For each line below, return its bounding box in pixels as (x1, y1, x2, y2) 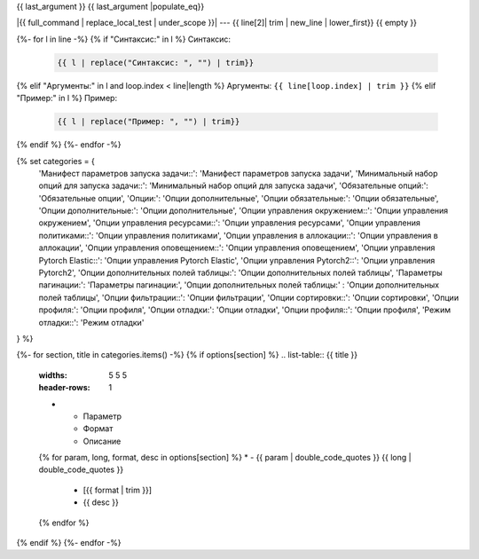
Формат (82, 423, 114, 434)
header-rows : (38, 382, 90, 393)
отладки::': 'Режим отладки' (38, 317, 145, 327)
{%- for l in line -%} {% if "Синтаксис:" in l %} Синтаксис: (16, 34, 231, 44)
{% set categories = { (16, 155, 95, 166)
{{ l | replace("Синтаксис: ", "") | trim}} (57, 58, 255, 67)
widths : (38, 369, 68, 381)
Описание (82, 436, 122, 446)
